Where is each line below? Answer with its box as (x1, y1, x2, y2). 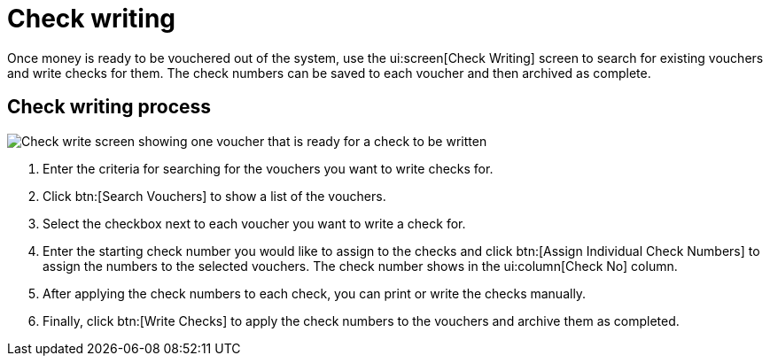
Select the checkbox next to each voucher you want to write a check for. (43, 215, 466, 231)
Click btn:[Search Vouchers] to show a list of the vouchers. (43, 188, 386, 204)
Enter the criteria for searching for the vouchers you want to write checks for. (43, 160, 494, 176)
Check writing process (7, 96, 212, 119)
